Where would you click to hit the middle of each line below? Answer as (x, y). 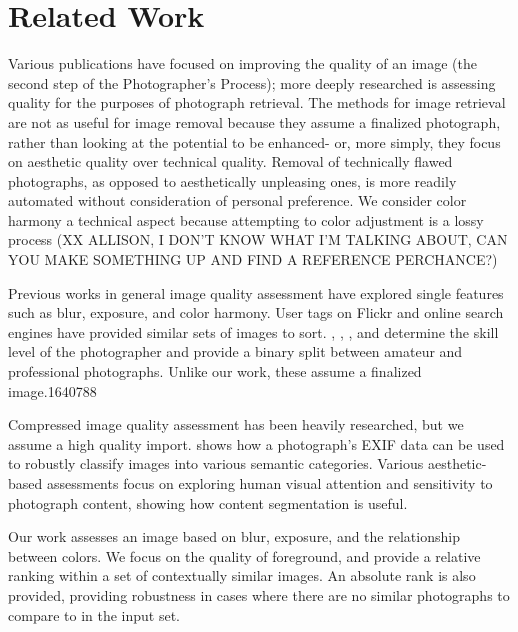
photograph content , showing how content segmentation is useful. (208, 502)
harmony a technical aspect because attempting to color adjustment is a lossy (246, 219)
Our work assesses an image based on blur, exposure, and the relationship (234, 536)
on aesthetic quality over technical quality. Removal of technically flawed (230, 161)
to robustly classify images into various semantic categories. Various (216, 463)
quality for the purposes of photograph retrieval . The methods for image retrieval (257, 102)
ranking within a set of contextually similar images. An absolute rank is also (242, 575)
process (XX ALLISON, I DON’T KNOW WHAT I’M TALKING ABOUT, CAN (258, 239)
